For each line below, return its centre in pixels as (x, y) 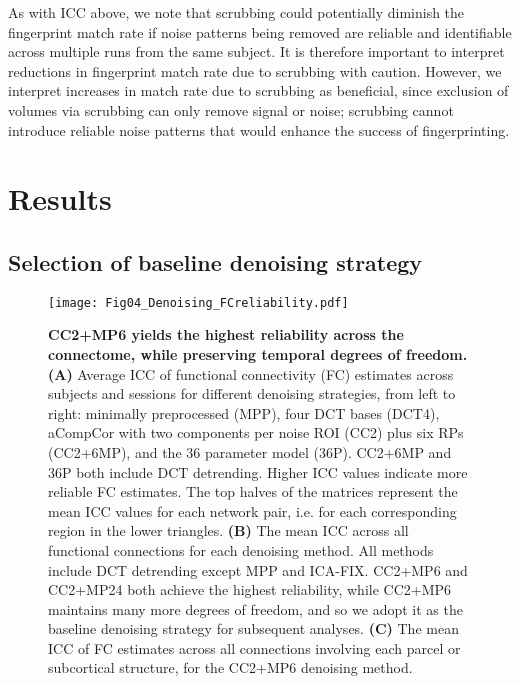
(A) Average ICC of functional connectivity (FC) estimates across (251, 373)
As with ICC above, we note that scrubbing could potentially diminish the (236, 12)
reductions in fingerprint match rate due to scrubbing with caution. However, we (255, 70)
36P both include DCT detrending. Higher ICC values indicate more (258, 471)
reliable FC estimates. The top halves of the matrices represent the (253, 491)
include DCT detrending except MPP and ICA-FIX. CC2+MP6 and (258, 569)
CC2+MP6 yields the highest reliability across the (226, 334)
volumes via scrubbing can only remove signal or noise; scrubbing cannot (231, 109)
